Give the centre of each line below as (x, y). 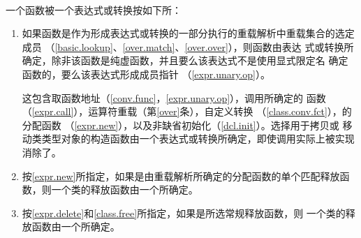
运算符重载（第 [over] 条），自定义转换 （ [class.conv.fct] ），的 (220, 111)
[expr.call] (53, 111)
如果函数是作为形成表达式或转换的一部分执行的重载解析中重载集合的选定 (188, 33)
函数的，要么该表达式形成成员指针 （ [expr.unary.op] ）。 (146, 74)
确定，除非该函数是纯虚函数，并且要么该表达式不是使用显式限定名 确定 (185, 60)
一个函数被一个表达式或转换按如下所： (94, 9)
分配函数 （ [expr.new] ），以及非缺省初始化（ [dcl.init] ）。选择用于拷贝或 (180, 125)
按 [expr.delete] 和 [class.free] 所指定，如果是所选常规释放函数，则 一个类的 (184, 213)
